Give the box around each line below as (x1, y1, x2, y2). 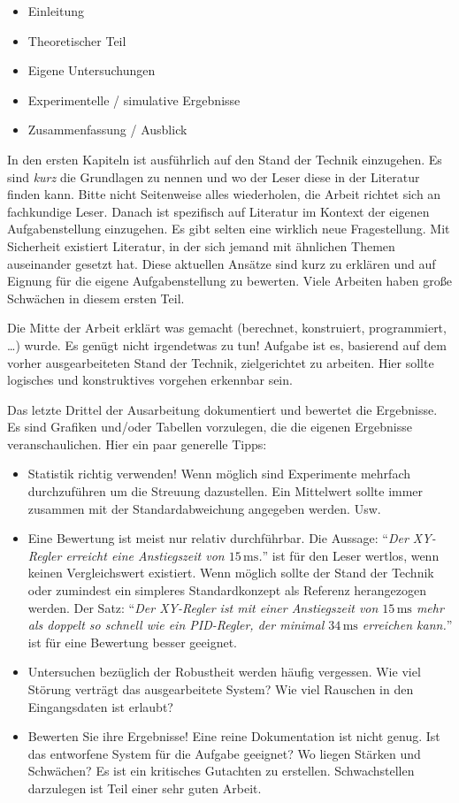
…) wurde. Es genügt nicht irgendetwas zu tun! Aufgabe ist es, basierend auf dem (7, 335, 447, 354)
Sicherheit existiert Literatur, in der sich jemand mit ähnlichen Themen (7, 236, 395, 255)
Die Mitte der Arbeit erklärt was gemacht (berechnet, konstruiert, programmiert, (7, 318, 447, 337)
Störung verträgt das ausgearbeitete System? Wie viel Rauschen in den (27, 680, 414, 698)
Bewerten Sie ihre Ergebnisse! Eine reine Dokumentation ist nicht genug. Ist (27, 727, 440, 746)
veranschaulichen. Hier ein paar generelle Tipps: (7, 434, 267, 453)
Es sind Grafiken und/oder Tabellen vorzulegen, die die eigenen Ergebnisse (7, 417, 412, 436)
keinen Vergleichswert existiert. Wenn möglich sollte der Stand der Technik (27, 563, 434, 582)
